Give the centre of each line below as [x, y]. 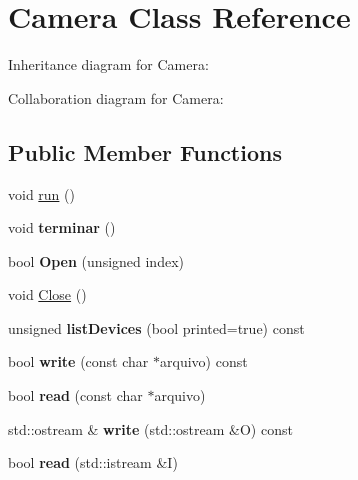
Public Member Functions [145, 151]
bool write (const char [78, 361]
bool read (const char [75, 395]
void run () [41, 193]
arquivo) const [204, 361]
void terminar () [62, 227]
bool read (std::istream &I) [93, 462]
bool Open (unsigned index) [96, 260]
